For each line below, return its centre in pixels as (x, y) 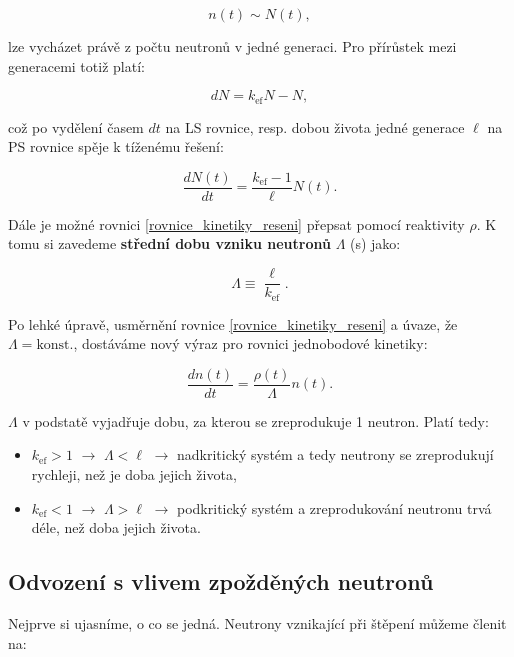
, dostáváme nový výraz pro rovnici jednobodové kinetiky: (250, 343)
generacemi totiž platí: (76, 65)
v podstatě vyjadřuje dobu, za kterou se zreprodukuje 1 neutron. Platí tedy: (255, 420)
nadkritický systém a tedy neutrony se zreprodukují (335, 454)
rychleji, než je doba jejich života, (134, 474)
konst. (55, 345)
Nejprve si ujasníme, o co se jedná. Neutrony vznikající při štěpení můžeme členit (257, 623)
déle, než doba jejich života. (116, 527)
